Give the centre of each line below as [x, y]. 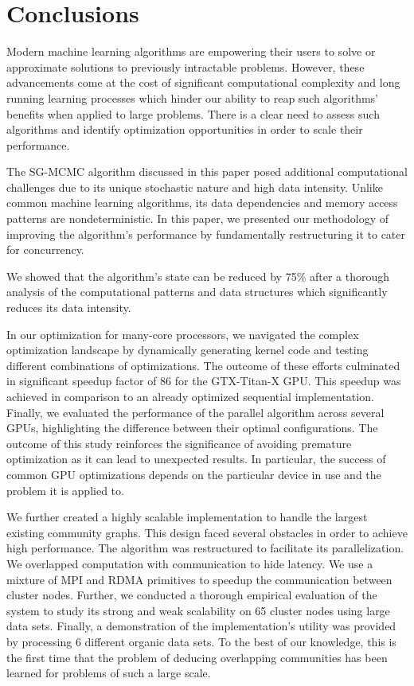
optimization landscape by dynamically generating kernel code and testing [187, 350]
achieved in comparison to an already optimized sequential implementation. [190, 396]
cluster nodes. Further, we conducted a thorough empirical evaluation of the [192, 595]
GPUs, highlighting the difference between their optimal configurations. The [192, 428]
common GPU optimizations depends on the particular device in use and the [194, 474]
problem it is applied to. [65, 490]
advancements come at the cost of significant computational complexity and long [203, 82]
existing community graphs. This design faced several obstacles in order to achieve [207, 532]
